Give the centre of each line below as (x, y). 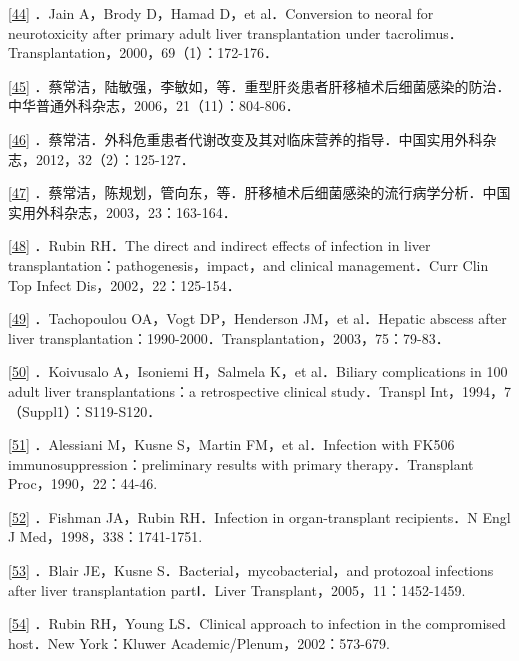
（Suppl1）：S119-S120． (85, 410)
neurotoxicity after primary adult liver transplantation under (194, 32)
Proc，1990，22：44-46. (83, 483)
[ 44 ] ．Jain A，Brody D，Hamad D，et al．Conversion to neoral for (221, 13)
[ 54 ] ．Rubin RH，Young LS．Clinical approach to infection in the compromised (257, 623)
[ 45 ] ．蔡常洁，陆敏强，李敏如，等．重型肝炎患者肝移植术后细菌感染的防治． (259, 85)
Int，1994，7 (471, 390)
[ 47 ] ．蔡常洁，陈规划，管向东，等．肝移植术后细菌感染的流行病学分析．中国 (259, 192)
